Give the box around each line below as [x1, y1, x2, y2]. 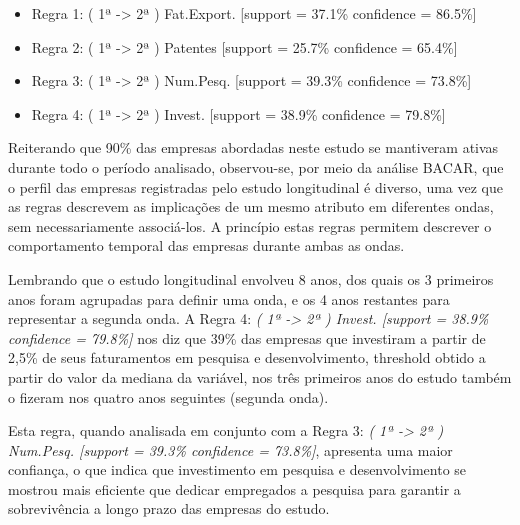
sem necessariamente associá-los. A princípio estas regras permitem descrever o [8, 215, 492, 236]
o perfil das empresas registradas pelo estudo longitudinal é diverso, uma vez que [8, 176, 503, 197]
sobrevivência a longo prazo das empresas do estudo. [8, 498, 330, 519]
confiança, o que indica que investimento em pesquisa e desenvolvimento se [8, 459, 467, 480]
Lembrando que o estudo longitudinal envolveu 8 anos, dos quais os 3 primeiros [8, 268, 494, 289]
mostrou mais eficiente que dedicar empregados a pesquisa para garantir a [8, 478, 461, 499]
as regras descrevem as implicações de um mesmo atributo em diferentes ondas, [8, 196, 494, 217]
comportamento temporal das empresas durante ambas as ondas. [8, 235, 405, 256]
